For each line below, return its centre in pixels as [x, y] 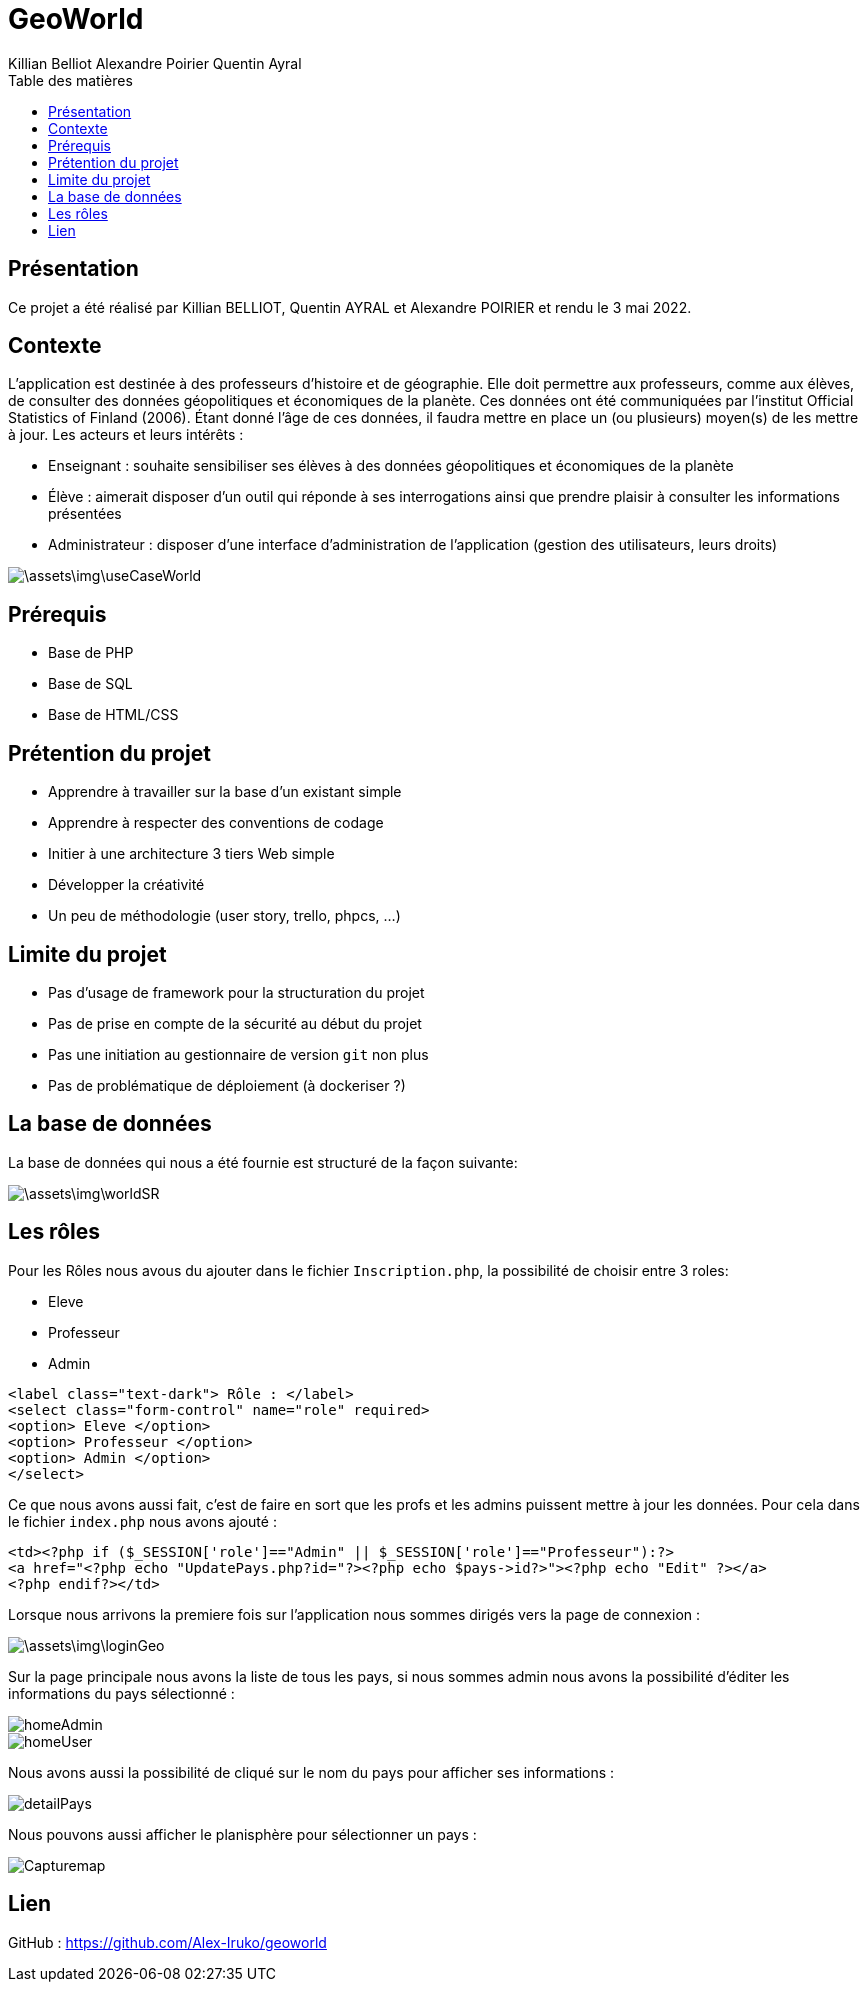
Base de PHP [91, 653]
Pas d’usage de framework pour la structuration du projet [236, 992]
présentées [85, 514]
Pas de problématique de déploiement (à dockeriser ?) [227, 1085]
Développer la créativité [126, 885]
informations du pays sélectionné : [121, 1693]
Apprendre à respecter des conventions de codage [216, 823]
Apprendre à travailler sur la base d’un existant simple [225, 792]
